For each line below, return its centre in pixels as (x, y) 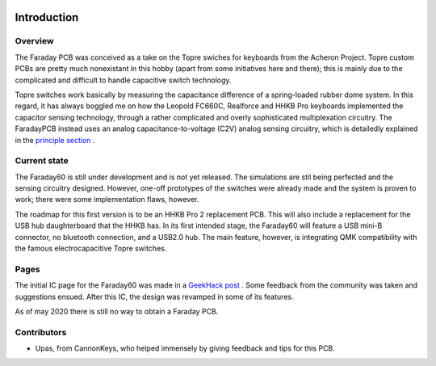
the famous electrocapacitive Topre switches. (91, 248)
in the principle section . (55, 140)
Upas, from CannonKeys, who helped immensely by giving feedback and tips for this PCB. (185, 348)
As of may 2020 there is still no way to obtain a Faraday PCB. (117, 311)
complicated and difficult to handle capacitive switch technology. (123, 80)
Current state (42, 161)
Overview (34, 41)
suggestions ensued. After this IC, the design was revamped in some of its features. (154, 297)
